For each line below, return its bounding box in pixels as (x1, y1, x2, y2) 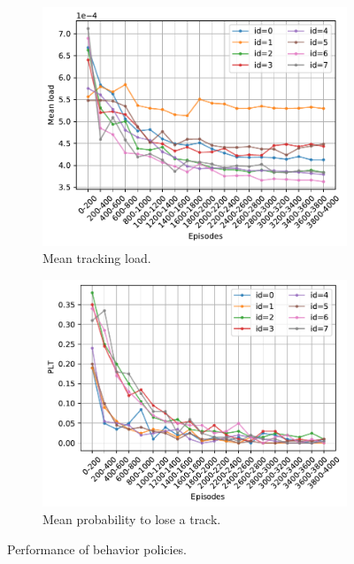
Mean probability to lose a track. (42, 509, 221, 528)
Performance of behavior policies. (7, 539, 188, 558)
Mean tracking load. (42, 249, 151, 267)
